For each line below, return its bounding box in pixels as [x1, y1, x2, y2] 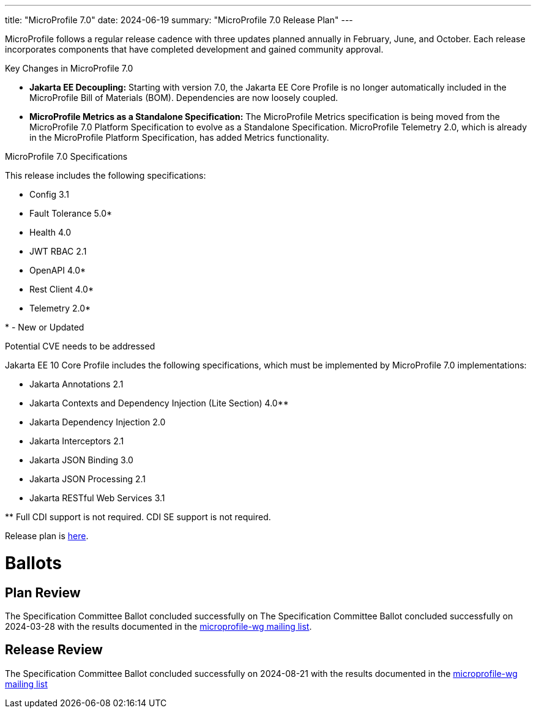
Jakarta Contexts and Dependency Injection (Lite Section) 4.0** [29, 398, 289, 408]
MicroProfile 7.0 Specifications [5, 151, 128, 162]
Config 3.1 [29, 189, 69, 200]
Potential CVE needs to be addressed [5, 341, 155, 351]
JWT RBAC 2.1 [29, 246, 87, 256]
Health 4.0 [29, 227, 72, 237]
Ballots [5, 552, 62, 573]
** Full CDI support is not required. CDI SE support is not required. [5, 512, 271, 522]
